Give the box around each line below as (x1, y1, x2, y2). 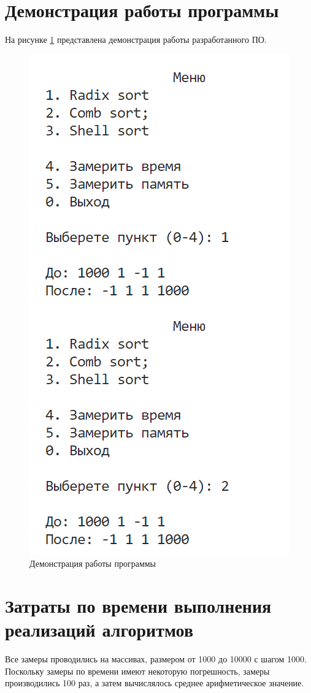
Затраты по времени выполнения (5, 593, 272, 618)
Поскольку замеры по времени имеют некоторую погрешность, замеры (5, 664, 270, 677)
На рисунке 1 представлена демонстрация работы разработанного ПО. (5, 33, 267, 46)
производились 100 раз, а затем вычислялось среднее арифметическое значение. (5, 676, 304, 689)
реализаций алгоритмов (5, 617, 194, 642)
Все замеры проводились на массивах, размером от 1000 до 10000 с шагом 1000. (5, 653, 307, 665)
